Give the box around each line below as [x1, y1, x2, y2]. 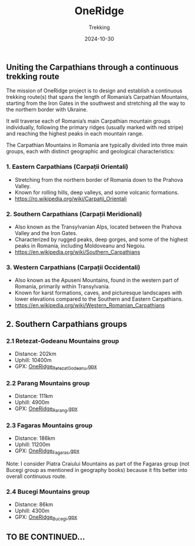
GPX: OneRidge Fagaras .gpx [14, 447, 80, 455]
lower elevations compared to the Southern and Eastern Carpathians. [14, 296, 183, 303]
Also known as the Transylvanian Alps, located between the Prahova [14, 223, 182, 230]
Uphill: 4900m [14, 399, 50, 406]
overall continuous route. [6, 473, 67, 480]
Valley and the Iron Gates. [14, 229, 78, 236]
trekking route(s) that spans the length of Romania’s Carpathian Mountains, [6, 94, 189, 101]
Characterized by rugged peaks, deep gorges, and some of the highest [14, 236, 188, 243]
